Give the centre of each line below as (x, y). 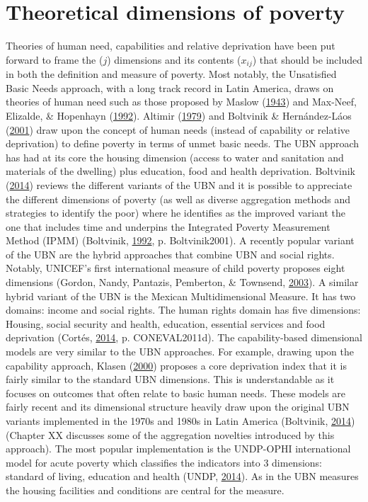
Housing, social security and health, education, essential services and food (166, 323)
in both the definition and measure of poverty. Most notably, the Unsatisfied (171, 74)
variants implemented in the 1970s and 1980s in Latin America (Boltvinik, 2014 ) (180, 421)
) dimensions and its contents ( (174, 59)
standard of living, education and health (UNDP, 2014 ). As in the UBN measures (182, 476)
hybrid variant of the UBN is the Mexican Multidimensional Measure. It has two (181, 296)
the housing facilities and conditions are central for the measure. (145, 490)
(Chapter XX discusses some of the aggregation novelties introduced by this (170, 434)
